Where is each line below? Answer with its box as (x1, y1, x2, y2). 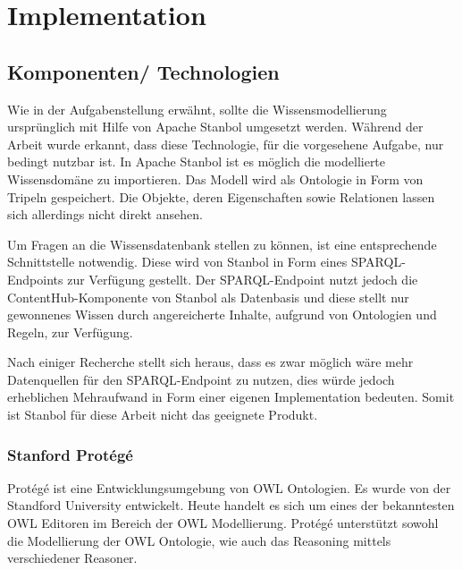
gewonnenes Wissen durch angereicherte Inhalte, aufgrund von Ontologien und (7, 305, 437, 324)
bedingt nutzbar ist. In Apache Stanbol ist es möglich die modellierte (7, 152, 386, 171)
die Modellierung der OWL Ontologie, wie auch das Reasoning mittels (7, 531, 391, 549)
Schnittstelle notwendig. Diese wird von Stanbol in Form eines (7, 252, 348, 271)
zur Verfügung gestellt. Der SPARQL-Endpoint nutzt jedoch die (67, 269, 418, 288)
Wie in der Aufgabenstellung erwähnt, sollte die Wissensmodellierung (7, 99, 387, 118)
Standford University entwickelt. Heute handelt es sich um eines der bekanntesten (7, 496, 455, 515)
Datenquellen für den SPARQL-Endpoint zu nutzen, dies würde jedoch (7, 370, 395, 388)
